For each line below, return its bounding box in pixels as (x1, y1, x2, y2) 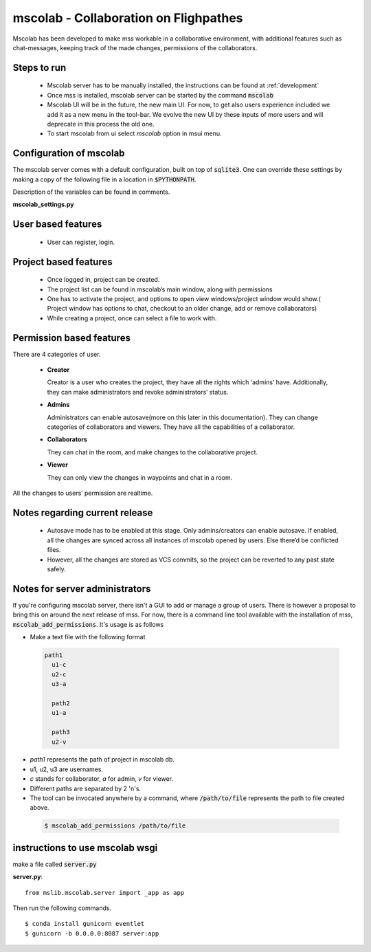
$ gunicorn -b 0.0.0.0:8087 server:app (25, 929, 159, 938)
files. (47, 546, 61, 554)
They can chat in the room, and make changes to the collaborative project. (47, 447, 258, 456)
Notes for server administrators (12, 583, 151, 595)
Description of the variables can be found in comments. (12, 188, 170, 196)
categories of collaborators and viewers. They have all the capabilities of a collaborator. (47, 423, 295, 431)
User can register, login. (47, 238, 115, 246)
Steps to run (12, 62, 67, 74)
